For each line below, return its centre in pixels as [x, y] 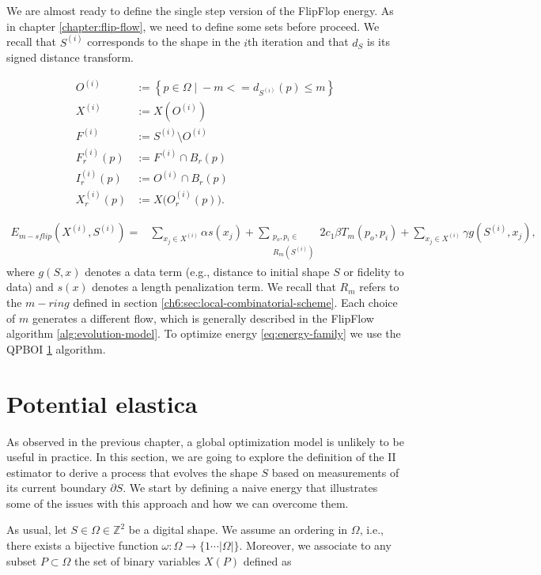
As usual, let [37, 530]
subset [22, 560]
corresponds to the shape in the [164, 42]
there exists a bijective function [82, 545]
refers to [379, 287]
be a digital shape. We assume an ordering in [238, 530]
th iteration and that [298, 42]
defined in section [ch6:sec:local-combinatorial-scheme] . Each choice [235, 303]
